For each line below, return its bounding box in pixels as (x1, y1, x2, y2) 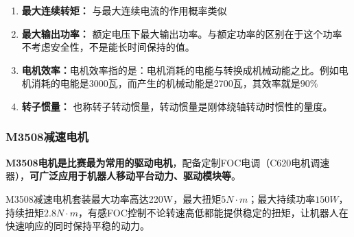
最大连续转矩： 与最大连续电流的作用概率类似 (21, 3, 227, 17)
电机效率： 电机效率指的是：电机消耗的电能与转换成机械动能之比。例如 (21, 62, 339, 77)
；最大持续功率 (248, 191, 316, 205)
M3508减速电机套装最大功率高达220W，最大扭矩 (5, 191, 222, 205)
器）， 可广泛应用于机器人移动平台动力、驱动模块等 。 (5, 169, 241, 183)
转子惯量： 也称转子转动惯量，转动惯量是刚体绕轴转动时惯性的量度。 (21, 99, 333, 113)
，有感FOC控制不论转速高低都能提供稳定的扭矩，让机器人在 (78, 205, 349, 219)
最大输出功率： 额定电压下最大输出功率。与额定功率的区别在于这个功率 (21, 26, 342, 40)
